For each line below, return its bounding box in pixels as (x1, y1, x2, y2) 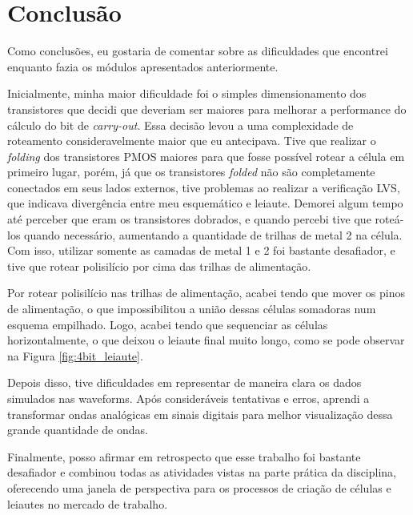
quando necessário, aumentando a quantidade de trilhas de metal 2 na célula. (24, 226, 403, 243)
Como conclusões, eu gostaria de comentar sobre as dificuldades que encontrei (7, 42, 388, 59)
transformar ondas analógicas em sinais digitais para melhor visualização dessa (7, 405, 393, 422)
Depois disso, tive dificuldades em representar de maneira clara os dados (7, 374, 362, 391)
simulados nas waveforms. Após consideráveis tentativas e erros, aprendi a (7, 390, 370, 406)
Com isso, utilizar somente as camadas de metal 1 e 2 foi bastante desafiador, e (7, 242, 395, 259)
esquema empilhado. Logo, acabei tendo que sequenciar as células (7, 316, 328, 332)
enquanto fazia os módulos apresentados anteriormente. (7, 58, 279, 74)
